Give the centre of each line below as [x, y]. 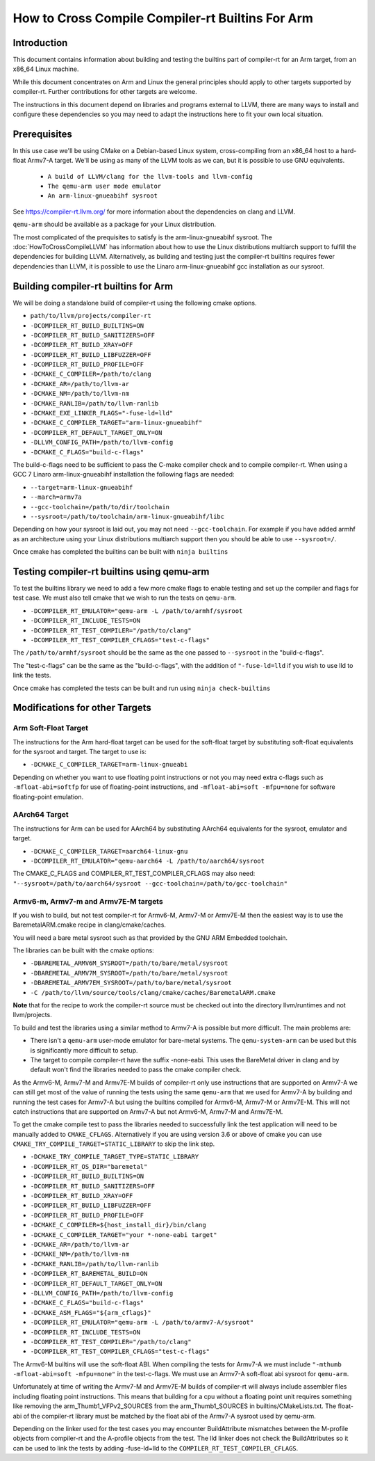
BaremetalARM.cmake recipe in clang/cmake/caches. [90, 925]
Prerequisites [42, 134]
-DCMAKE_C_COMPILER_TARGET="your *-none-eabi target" [124, 1235]
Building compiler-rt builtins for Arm [93, 286]
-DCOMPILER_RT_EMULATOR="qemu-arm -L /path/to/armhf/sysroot [136, 611]
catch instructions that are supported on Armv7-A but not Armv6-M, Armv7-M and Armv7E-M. [148, 1111]
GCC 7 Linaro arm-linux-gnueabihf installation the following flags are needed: [124, 474]
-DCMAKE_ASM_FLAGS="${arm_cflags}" [91, 1312]
